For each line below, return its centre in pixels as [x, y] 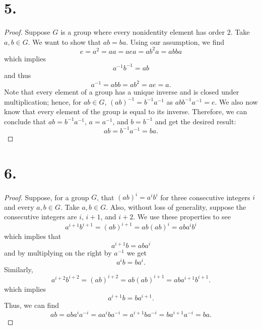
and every [19, 207]
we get [137, 253]
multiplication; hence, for [43, 101]
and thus [18, 75]
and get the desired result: [195, 121]
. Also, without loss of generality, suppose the [176, 207]
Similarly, [19, 269]
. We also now [236, 101]
